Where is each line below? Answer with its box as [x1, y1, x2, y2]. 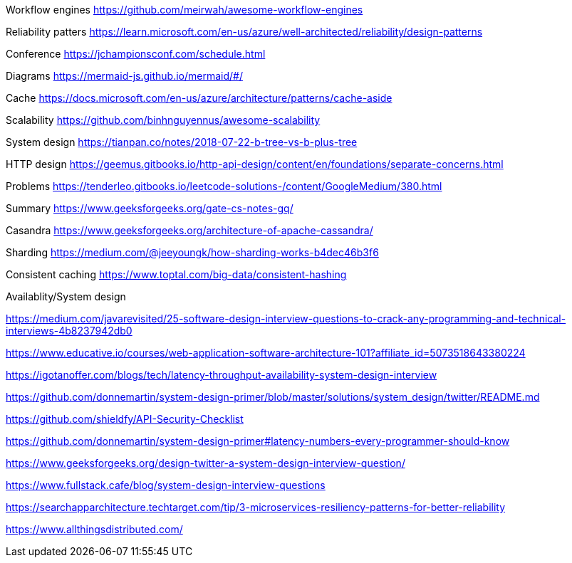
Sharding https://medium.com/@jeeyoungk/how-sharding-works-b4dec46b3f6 [6, 246, 379, 258]
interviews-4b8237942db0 [6, 325, 132, 337]
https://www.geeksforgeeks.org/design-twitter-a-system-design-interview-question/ [6, 457, 405, 469]
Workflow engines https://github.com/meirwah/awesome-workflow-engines [6, 4, 363, 16]
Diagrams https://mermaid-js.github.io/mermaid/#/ [6, 70, 243, 82]
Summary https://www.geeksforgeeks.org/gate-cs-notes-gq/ [6, 202, 293, 214]
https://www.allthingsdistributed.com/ [6, 523, 183, 535]
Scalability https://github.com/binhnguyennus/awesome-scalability [6, 114, 321, 126]
